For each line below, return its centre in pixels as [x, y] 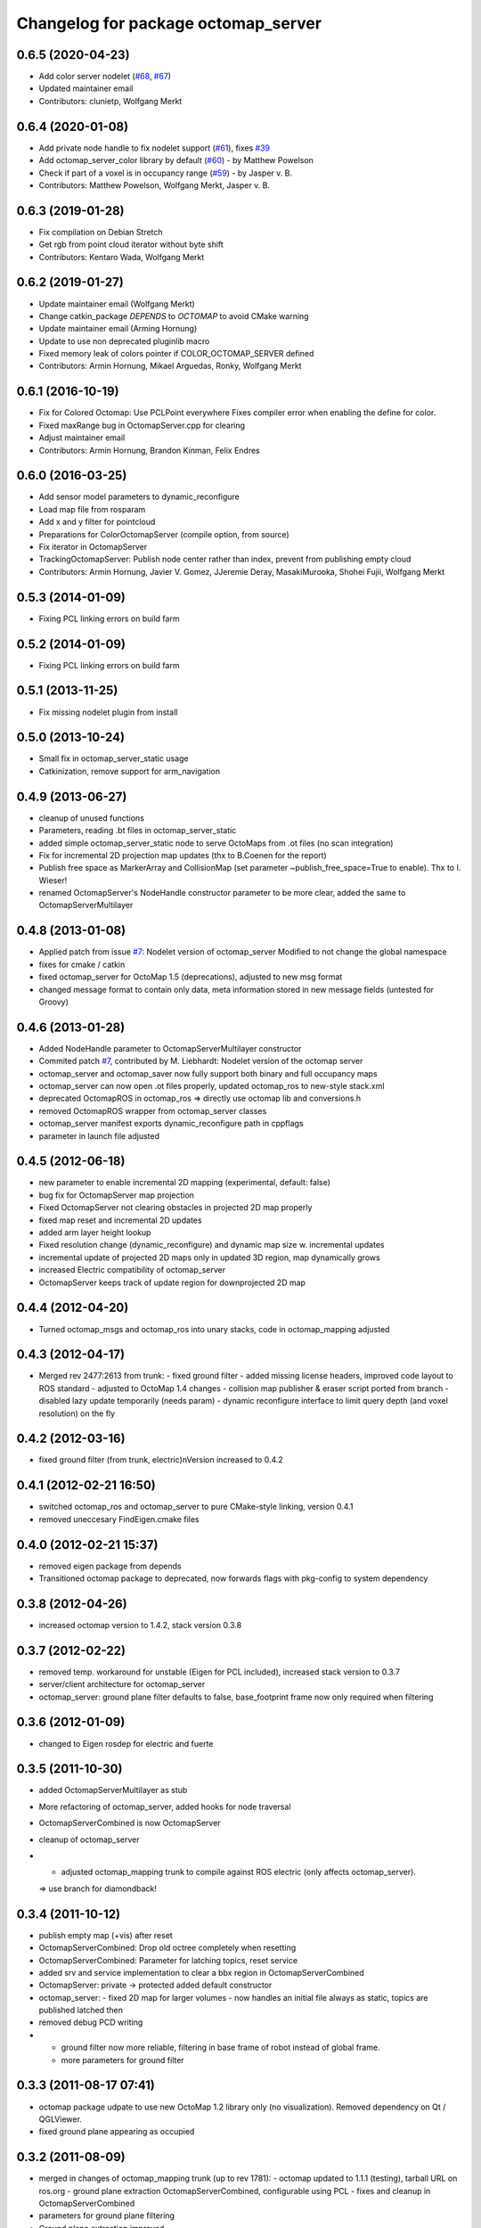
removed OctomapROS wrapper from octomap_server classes [153, 1110]
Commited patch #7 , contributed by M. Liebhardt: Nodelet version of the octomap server [201, 1061]
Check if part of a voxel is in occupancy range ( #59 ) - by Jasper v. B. [166, 173]
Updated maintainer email [86, 88]
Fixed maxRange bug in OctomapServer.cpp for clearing [142, 425]
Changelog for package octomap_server [169, 23]
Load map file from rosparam [92, 509]
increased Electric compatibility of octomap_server [132, 1270]
